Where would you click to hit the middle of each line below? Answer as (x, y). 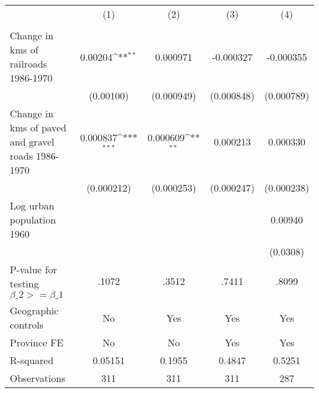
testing (25, 283)
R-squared (32, 360)
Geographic (34, 310)
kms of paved (38, 127)
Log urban (32, 205)
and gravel (32, 142)
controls (27, 325)
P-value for (33, 269)
